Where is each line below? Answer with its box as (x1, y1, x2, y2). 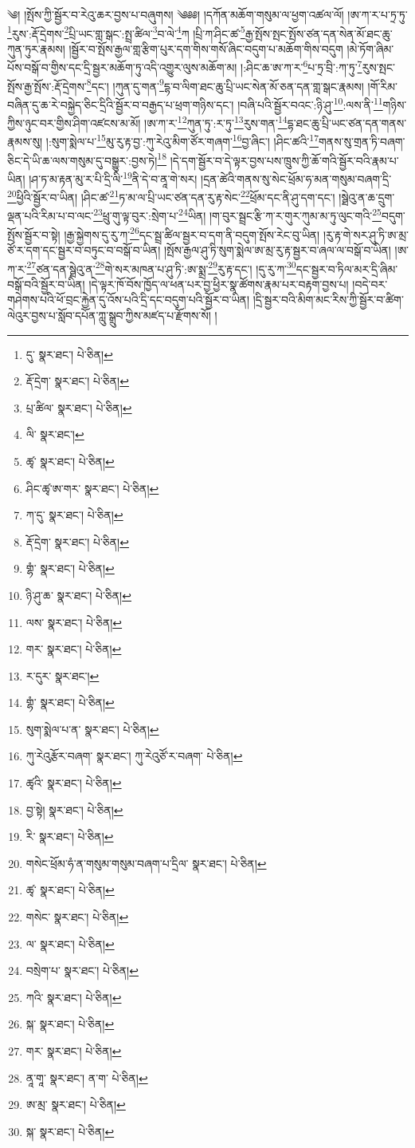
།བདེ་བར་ (352, 275, 388, 292)
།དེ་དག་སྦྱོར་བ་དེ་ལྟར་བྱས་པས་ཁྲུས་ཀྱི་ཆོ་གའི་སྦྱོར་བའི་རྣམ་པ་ (170, 152, 399, 168)
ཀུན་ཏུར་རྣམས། (7, 40, 65, 57)
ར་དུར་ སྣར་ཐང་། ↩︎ (25, 667, 100, 684)
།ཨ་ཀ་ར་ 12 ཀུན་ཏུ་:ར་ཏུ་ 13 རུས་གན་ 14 (144, 112, 288, 131)
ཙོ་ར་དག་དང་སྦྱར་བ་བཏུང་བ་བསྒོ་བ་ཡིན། (7, 241, 161, 258)
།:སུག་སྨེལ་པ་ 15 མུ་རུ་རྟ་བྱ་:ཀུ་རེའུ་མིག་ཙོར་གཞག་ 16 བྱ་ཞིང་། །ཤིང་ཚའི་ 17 (45, 131, 319, 150)
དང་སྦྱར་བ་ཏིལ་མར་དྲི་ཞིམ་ (296, 260, 398, 277)
